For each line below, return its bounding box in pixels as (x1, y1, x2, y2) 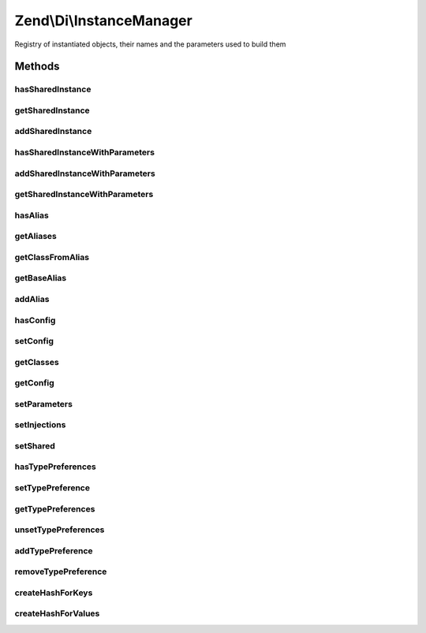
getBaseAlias (14, 273, 67, 284)
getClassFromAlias (14, 251, 90, 263)
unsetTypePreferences (14, 524, 105, 535)
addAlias (14, 293, 50, 304)
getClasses (14, 356, 59, 367)
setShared (14, 440, 55, 451)
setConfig (14, 336, 54, 347)
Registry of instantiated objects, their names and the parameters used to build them (14, 39, 286, 49)
